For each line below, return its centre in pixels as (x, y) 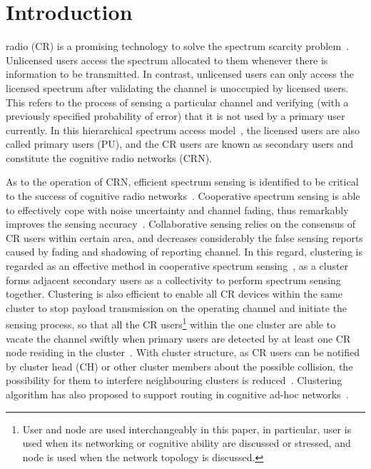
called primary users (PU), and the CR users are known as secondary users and (179, 144)
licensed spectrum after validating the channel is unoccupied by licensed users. (177, 87)
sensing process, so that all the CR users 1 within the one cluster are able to (171, 323)
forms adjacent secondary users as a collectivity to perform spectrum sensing (173, 279)
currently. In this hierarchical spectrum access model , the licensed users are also (183, 130)
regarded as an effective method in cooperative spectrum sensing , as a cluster (177, 266)
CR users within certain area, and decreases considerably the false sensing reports (184, 237)
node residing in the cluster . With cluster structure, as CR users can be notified (183, 352)
